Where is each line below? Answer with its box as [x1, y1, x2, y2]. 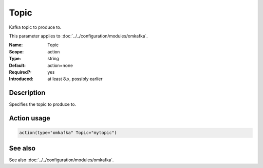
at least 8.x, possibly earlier [47, 76, 103, 82]
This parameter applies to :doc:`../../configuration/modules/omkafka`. [9, 33, 148, 39]
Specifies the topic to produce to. [9, 101, 76, 107]
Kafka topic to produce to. [9, 24, 62, 30]
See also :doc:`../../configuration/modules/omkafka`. [9, 157, 114, 163]
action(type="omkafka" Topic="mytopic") [19, 130, 117, 135]
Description [9, 89, 46, 97]
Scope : [9, 49, 24, 54]
